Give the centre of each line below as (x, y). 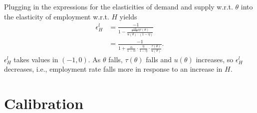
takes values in (36, 59)
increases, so (215, 59)
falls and (159, 59)
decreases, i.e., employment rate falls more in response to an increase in (113, 69)
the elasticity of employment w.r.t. (57, 16)
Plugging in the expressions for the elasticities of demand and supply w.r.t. (119, 6)
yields (128, 16)
